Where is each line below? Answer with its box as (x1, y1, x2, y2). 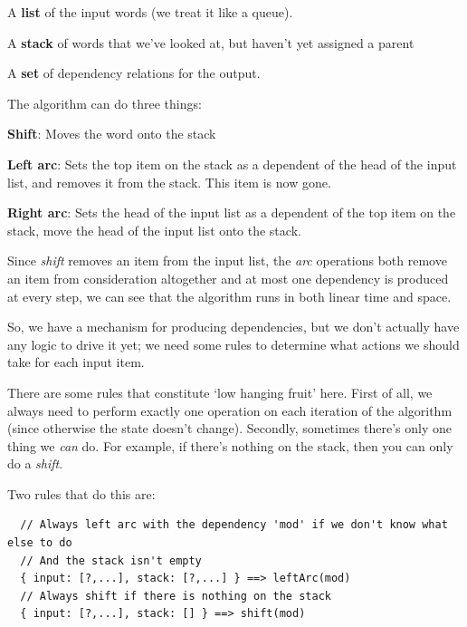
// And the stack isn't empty (20, 554, 202, 567)
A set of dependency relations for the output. (7, 63, 261, 82)
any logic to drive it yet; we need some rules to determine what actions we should (7, 334, 460, 353)
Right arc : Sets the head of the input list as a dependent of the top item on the (7, 203, 456, 222)
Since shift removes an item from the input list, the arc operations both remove (7, 251, 447, 270)
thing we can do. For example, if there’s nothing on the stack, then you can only (7, 436, 453, 455)
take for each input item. (7, 352, 145, 371)
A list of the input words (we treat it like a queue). (7, 3, 293, 21)
